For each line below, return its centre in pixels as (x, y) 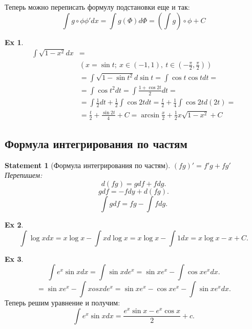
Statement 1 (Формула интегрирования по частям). (88, 165)
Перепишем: (24, 175)
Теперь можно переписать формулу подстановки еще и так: (97, 7)
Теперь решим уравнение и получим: (62, 303)
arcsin (150, 115)
